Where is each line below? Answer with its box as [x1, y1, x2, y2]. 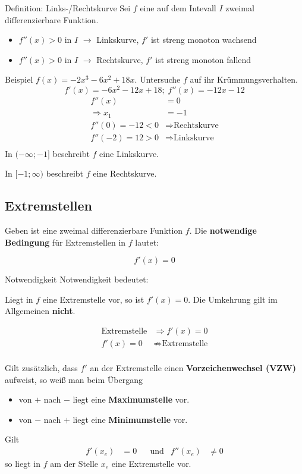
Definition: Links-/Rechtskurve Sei [5, 2, 131, 14]
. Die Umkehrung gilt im [188, 293, 278, 305]
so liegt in [5, 457, 40, 470]
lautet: [135, 236, 159, 248]
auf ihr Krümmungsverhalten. [190, 73, 298, 86]
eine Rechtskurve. [93, 167, 157, 180]
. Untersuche [134, 73, 181, 86]
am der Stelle [50, 457, 99, 470]
